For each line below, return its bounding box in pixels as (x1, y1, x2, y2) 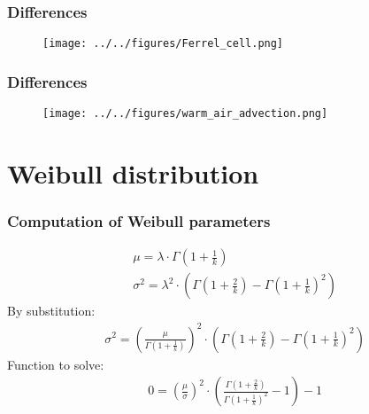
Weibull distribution (7, 154, 259, 191)
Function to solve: (7, 355, 104, 373)
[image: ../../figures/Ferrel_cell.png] (42, 37, 284, 51)
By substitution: (7, 301, 96, 320)
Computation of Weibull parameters (7, 210, 271, 232)
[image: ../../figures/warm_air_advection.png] (42, 107, 328, 121)
